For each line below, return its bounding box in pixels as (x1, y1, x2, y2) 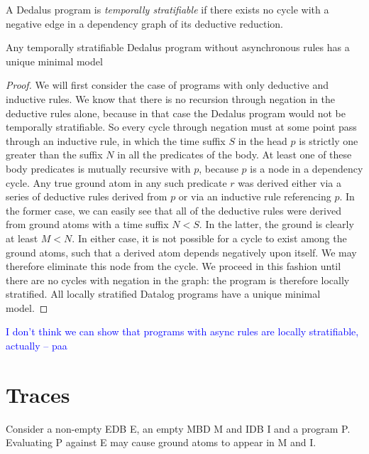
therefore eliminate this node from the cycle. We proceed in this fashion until (6, 259, 341, 274)
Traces (6, 379, 70, 409)
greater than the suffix (6, 147, 103, 162)
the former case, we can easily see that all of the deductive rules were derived (6, 202, 341, 217)
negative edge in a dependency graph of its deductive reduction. (6, 16, 284, 31)
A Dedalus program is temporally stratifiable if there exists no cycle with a (6, 2, 329, 16)
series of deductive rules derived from (6, 189, 167, 204)
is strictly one (299, 133, 358, 148)
